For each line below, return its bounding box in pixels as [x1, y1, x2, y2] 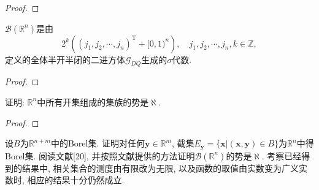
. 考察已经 [261, 149, 302, 162]
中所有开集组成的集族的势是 [37, 95, 149, 108]
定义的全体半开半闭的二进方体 [5, 53, 125, 66]
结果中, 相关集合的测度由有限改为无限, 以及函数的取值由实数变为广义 [21, 161, 299, 174]
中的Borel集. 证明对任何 [50, 137, 145, 150]
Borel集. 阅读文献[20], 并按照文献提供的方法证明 [5, 149, 195, 162]
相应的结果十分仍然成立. [27, 173, 125, 186]
